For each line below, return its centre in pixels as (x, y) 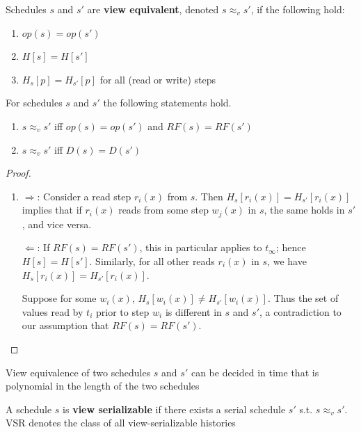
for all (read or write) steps (158, 79)
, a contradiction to (300, 311)
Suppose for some (59, 298)
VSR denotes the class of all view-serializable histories (121, 423)
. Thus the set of (303, 298)
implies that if (52, 210)
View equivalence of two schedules (78, 372)
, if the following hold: (298, 9)
